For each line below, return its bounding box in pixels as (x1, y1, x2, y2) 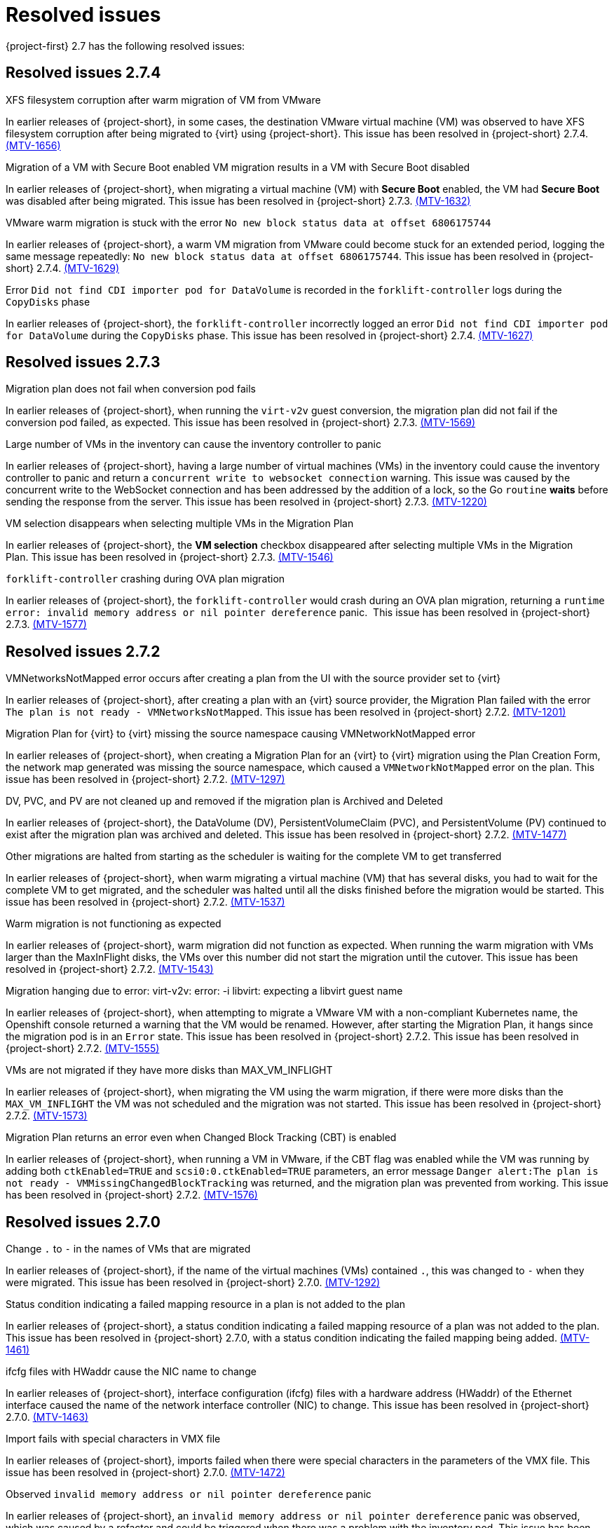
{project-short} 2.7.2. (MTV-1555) (6, 1042, 160, 1055)
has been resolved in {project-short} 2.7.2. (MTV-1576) (6, 1189, 258, 1201)
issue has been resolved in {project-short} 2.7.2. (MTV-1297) (6, 773, 285, 786)
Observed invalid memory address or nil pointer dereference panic (6, 1488, 371, 1501)
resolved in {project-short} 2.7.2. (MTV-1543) (6, 963, 214, 976)
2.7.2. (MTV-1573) (6, 1110, 88, 1122)
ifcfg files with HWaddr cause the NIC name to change (6, 1365, 257, 1378)
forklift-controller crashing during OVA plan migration (6, 573, 285, 585)
